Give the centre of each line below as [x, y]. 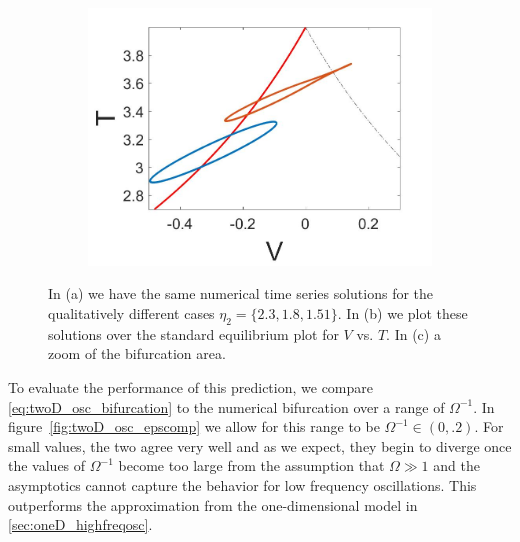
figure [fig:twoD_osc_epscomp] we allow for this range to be [194, 426]
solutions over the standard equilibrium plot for [193, 333]
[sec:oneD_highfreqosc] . [80, 524]
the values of [47, 465]
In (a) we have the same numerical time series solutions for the [241, 293]
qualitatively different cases [131, 313]
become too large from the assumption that [251, 465]
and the [456, 465]
